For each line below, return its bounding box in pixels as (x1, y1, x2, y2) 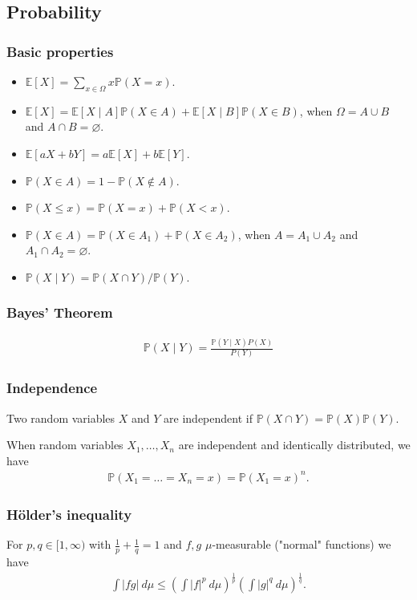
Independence (6, 378, 98, 398)
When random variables (6, 436, 123, 453)
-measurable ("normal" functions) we (212, 536, 391, 553)
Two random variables (6, 409, 115, 426)
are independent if (164, 409, 253, 426)
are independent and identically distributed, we (178, 436, 411, 453)
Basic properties (6, 41, 114, 61)
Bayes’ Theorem (6, 302, 113, 322)
